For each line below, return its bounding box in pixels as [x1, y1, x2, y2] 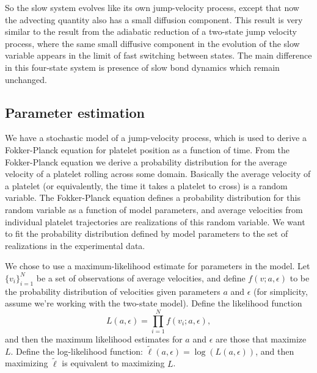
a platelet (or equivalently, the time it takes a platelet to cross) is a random [5, 179, 288, 192]
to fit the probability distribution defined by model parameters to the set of [5, 227, 288, 240]
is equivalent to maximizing [62, 357, 165, 369]
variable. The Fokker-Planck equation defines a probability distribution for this [5, 191, 301, 204]
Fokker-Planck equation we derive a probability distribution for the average [5, 155, 287, 168]
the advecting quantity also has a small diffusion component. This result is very [5, 13, 303, 26]
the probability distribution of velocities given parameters [5, 284, 220, 297]
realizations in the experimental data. [5, 239, 145, 252]
